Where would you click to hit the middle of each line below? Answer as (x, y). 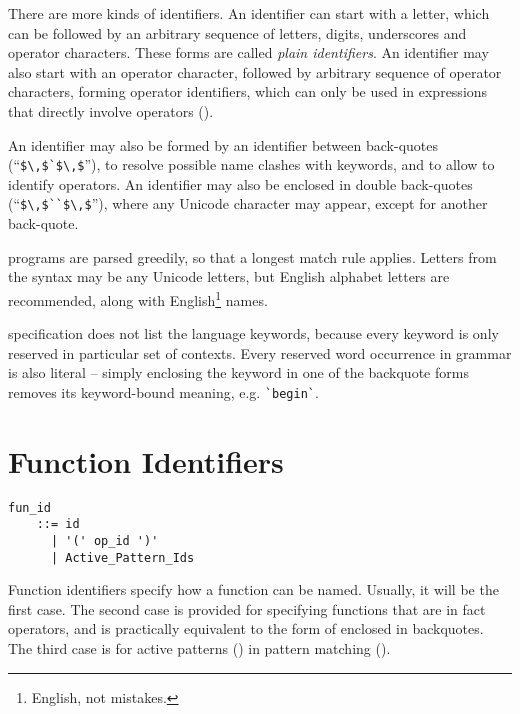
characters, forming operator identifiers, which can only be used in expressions (248, 91)
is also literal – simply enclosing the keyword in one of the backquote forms (238, 372)
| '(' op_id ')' (104, 540)
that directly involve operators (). (111, 110)
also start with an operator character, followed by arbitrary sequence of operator (255, 71)
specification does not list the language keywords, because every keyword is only (253, 333)
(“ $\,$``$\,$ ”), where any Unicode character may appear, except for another (248, 203)
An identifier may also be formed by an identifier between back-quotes (223, 144)
